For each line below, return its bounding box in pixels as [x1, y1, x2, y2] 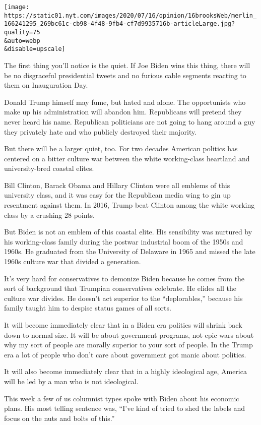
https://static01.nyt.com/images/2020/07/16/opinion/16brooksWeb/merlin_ [4, 12, 257, 19]
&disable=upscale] [4, 45, 66, 53]
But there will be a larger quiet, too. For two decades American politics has [4, 143, 238, 154]
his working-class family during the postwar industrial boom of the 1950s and [4, 236, 243, 247]
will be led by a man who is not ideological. [4, 376, 139, 386]
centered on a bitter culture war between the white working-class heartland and [4, 153, 250, 163]
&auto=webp [4, 37, 40, 44]
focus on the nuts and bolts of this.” [4, 412, 115, 423]
